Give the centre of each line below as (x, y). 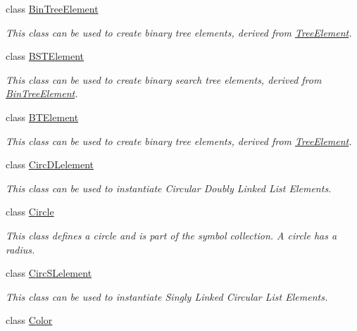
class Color (29, 320)
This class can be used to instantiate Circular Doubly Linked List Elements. (169, 188)
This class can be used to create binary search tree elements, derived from (164, 79)
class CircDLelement (50, 164)
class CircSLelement (49, 273)
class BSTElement (45, 56)
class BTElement (42, 117)
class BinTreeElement (52, 8)
